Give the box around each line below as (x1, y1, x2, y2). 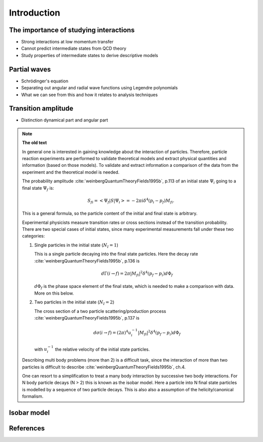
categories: (22, 233, 45, 239)
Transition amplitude (9, 104, 74, 113)
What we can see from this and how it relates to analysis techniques (21, 92, 158, 98)
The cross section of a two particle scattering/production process (34, 308, 167, 314)
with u (34, 346, 47, 352)
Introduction (9, 7, 60, 18)
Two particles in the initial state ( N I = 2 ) (34, 299, 114, 306)
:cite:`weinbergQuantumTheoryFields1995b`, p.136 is (34, 258, 140, 263)
